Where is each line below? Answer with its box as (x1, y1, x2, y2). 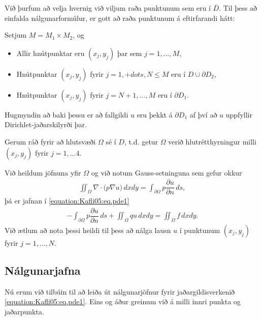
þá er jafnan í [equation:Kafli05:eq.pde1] (5, 195, 129, 206)
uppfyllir (225, 109, 252, 120)
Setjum (5, 30, 27, 40)
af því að (189, 109, 217, 120)
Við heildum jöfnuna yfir (5, 167, 81, 178)
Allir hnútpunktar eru (16, 47, 85, 58)
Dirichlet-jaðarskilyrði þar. (5, 119, 87, 130)
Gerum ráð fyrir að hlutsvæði (5, 136, 96, 147)
